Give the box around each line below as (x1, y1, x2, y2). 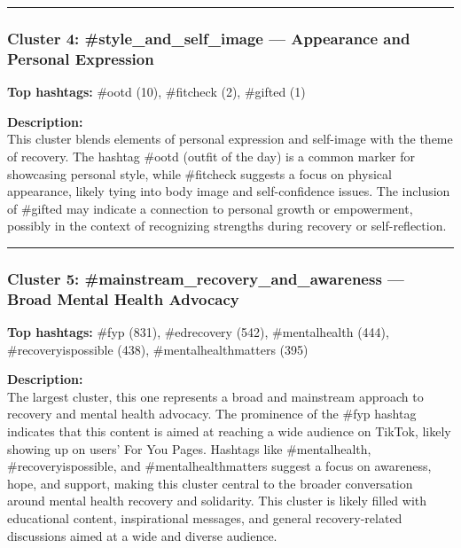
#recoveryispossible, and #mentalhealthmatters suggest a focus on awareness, (7, 457, 432, 475)
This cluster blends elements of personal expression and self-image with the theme (7, 129, 453, 148)
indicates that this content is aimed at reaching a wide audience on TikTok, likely (7, 422, 451, 440)
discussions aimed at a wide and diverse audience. (7, 526, 277, 544)
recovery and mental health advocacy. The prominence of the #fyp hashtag (7, 404, 417, 423)
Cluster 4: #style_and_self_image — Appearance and (7, 27, 410, 49)
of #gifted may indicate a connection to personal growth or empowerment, (7, 199, 413, 217)
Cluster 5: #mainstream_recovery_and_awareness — (7, 267, 404, 289)
